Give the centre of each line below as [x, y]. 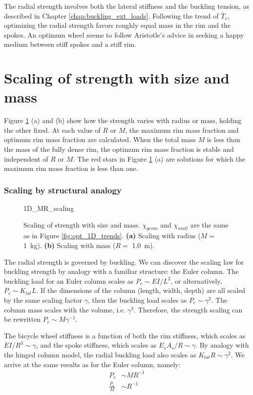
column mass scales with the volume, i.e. [65, 309]
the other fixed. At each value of [52, 130]
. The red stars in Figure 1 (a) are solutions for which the [159, 158]
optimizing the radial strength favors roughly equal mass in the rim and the [117, 25]
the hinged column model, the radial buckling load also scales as [100, 354]
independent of [26, 158]
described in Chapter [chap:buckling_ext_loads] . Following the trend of [111, 15]
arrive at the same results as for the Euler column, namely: [92, 364]
